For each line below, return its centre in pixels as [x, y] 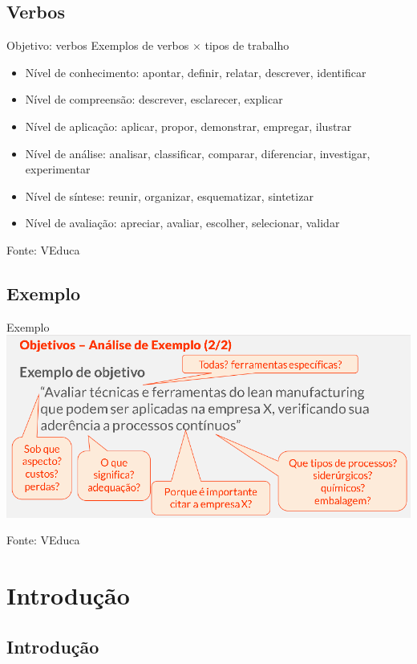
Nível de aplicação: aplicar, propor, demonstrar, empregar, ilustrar [188, 126]
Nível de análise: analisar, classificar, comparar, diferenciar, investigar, [198, 153]
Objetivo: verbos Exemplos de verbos [98, 45]
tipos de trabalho [247, 45]
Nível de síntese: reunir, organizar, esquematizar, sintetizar [169, 196]
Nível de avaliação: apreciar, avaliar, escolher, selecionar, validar [182, 223]
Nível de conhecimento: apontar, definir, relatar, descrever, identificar [196, 72]
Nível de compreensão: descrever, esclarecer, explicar [154, 99]
